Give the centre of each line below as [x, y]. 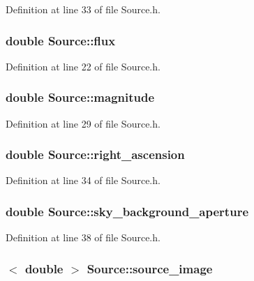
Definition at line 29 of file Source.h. [83, 123]
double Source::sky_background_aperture [127, 211]
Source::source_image [150, 268]
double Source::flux [61, 40]
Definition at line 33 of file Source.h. [83, 9]
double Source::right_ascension [95, 154]
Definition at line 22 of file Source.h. [83, 66]
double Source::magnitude [80, 97]
